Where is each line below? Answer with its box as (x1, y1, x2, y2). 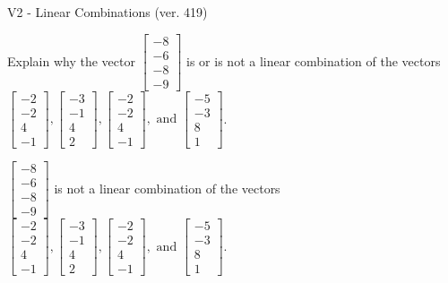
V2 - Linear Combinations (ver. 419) (7, 3, 208, 21)
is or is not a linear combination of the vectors (186, 51, 441, 70)
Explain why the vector (7, 51, 135, 70)
